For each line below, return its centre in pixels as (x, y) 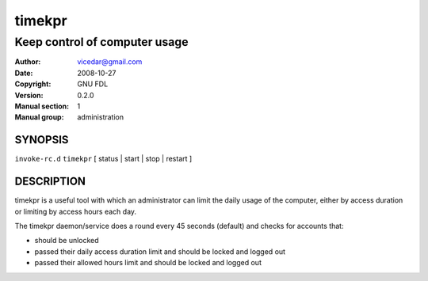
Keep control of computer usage (102, 42)
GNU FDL (93, 84)
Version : (29, 95)
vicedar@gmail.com (110, 62)
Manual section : (42, 106)
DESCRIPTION (50, 182)
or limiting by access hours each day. (76, 211)
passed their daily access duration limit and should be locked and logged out (160, 251)
